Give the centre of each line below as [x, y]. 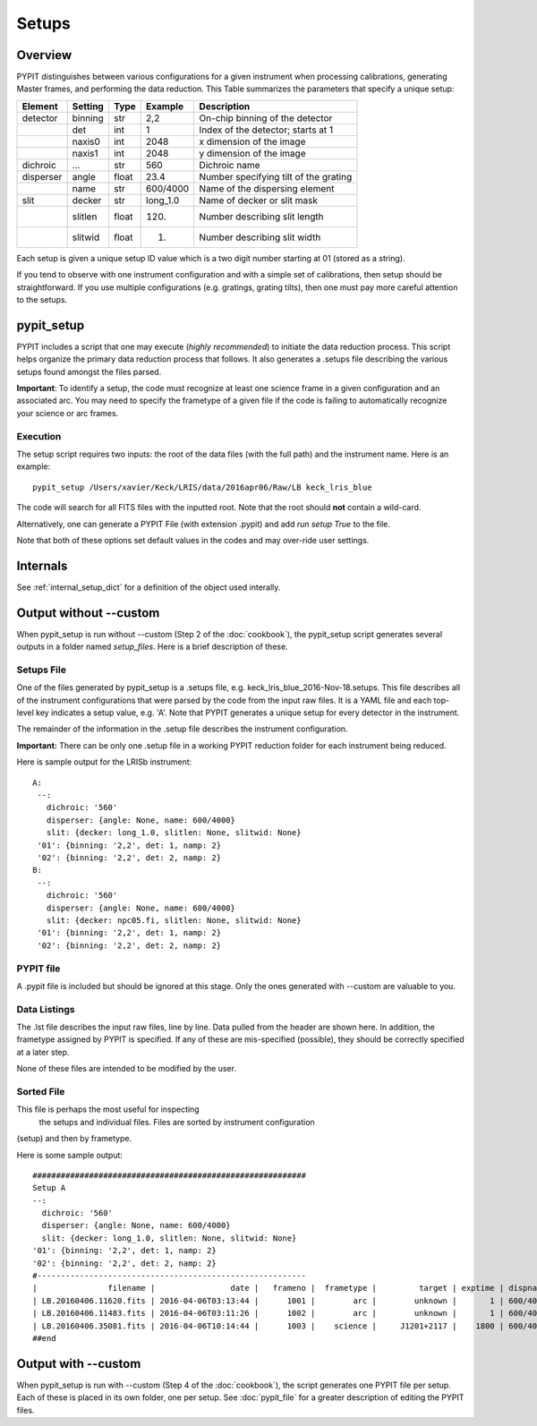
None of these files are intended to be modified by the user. [127, 1069]
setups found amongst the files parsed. [89, 371]
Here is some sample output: [69, 1155]
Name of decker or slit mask [258, 200]
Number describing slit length [261, 217]
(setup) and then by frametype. [74, 1139]
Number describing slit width [260, 237]
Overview [44, 55]
